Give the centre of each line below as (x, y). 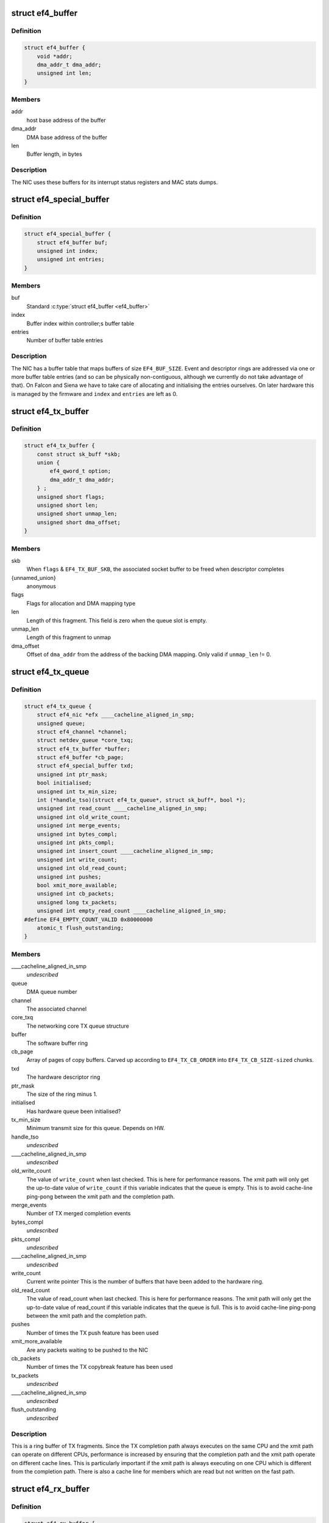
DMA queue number (52, 992)
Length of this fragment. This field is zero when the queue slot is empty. (117, 620)
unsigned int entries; (71, 260)
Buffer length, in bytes (54, 154)
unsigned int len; (64, 73)
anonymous (41, 586)
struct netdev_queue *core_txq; (85, 740)
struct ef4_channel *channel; (82, 732)
